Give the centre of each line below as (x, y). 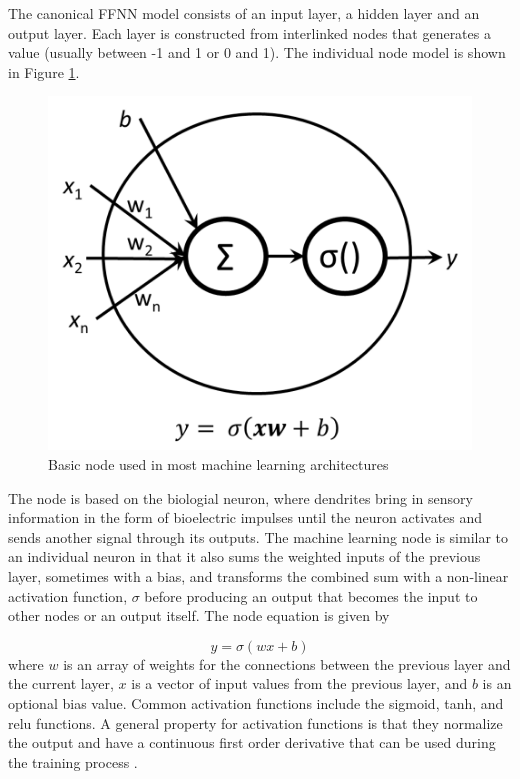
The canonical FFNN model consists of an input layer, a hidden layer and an (244, 13)
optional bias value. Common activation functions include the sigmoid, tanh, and (256, 702)
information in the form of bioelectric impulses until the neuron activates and (245, 517)
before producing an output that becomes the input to (311, 595)
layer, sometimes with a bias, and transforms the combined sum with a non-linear (258, 576)
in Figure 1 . (44, 71)
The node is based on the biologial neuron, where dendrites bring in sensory (240, 497)
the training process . (73, 761)
